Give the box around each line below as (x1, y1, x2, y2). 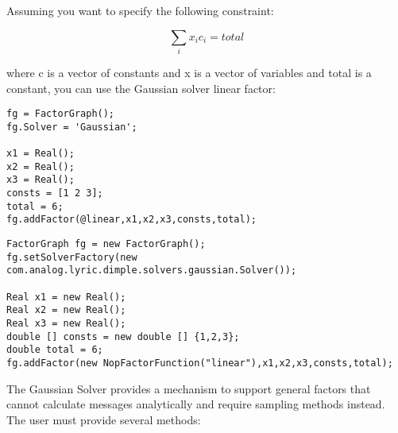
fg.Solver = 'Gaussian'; (6, 121, 137, 133)
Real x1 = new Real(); (6, 291, 126, 303)
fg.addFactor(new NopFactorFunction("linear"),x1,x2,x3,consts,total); (6, 357, 393, 369)
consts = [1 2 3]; (6, 188, 103, 199)
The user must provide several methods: (6, 411, 201, 427)
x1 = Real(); (6, 148, 75, 160)
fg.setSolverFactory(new (6, 251, 137, 263)
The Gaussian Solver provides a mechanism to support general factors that (6, 380, 371, 396)
